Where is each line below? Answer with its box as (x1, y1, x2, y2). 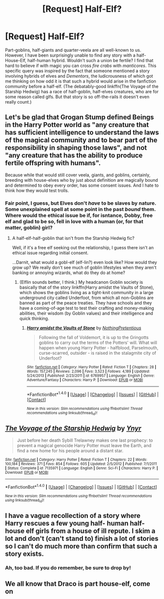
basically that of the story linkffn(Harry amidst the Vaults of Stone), (19, 284, 154, 290)
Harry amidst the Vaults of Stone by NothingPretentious (26, 325, 142, 331)
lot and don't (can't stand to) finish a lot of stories (5, 535, 159, 543)
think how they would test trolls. (5, 187, 69, 193)
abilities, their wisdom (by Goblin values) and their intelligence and (19, 310, 153, 316)
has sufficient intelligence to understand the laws (5, 128, 159, 137)
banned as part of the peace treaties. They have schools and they (19, 300, 152, 306)
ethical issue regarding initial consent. (12, 250, 89, 256)
